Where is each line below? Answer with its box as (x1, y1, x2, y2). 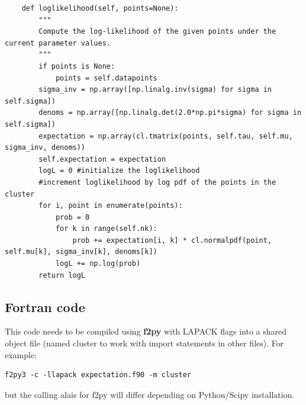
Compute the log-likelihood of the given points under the (38, 27, 276, 36)
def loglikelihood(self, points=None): (21, 4, 179, 12)
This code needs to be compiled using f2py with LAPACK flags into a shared (5, 325, 287, 337)
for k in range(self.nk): (55, 224, 157, 233)
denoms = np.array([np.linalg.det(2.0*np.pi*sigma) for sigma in (38, 108, 302, 117)
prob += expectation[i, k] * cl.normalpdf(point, (72, 236, 272, 245)
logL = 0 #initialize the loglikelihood (38, 166, 200, 175)
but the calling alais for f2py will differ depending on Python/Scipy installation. (5, 388, 295, 400)
